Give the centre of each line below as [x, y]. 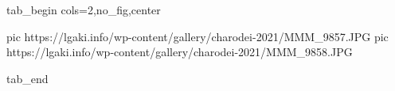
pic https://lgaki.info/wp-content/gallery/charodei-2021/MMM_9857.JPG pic [197, 36]
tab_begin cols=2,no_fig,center [84, 9]
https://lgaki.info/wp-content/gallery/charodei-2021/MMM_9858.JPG [180, 52]
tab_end [27, 78]
